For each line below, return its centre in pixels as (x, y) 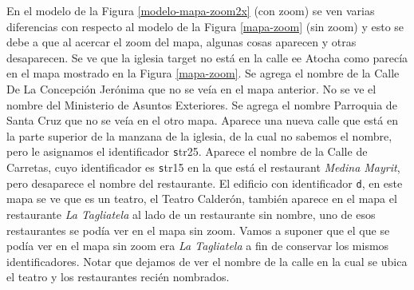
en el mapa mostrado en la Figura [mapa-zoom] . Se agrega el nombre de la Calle (203, 73)
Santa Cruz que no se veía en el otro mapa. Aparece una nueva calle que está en (202, 120)
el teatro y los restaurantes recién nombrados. (118, 277)
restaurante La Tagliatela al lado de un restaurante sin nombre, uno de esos (191, 214)
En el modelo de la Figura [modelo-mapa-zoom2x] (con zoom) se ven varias (191, 10)
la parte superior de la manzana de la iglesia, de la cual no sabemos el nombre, (199, 135)
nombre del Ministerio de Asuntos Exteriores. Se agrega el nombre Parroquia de (202, 104)
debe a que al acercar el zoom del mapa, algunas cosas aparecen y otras (181, 42)
